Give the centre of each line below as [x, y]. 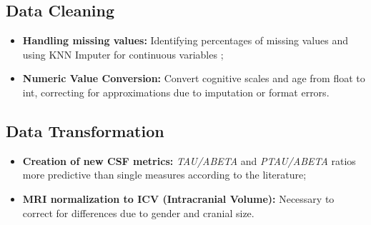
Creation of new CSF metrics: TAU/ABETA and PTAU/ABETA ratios [189, 160]
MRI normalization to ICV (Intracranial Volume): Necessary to [178, 198]
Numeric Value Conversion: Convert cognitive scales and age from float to [194, 78]
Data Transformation [85, 130]
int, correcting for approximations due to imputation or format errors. [176, 92]
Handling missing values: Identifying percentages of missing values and [185, 40]
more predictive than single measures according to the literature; [164, 175]
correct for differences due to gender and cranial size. [138, 212]
